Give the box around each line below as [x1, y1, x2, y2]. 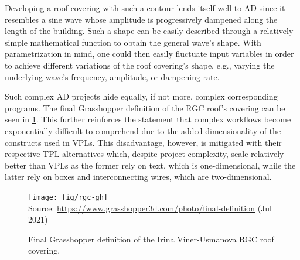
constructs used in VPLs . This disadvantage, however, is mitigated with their [5, 136, 282, 148]
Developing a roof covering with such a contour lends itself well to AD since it [5, 2, 285, 13]
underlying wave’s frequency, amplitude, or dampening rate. [5, 70, 220, 83]
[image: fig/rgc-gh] [28, 193, 108, 201]
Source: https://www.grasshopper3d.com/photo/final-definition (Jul [28, 201, 272, 214]
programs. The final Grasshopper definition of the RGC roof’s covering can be [5, 101, 285, 114]
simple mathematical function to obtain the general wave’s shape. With [5, 36, 261, 48]
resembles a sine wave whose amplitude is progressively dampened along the [5, 13, 278, 25]
